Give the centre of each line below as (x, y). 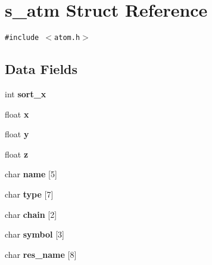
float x (17, 114)
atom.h (67, 38)
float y (17, 134)
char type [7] (29, 194)
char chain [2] (31, 214)
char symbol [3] (35, 234)
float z (17, 154)
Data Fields (41, 69)
